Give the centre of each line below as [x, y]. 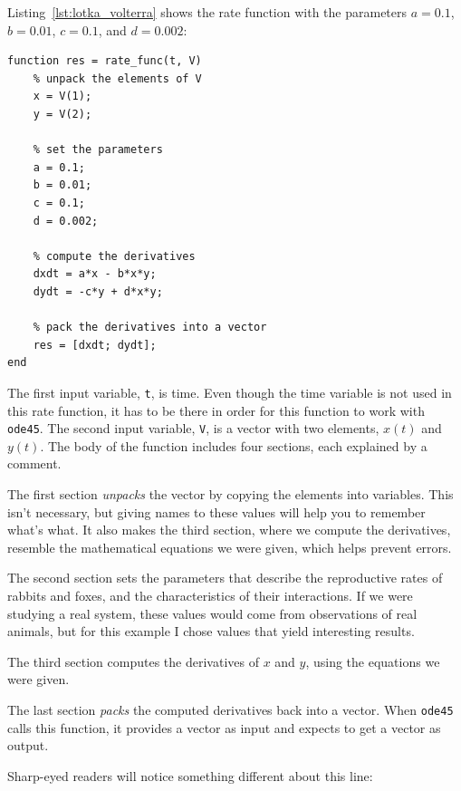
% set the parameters [98, 150]
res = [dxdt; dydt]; [95, 345]
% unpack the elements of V [117, 78]
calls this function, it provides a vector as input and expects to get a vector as [224, 727]
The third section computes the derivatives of [133, 661]
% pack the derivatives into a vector [150, 328]
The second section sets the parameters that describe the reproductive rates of [225, 578]
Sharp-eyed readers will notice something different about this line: [190, 775]
